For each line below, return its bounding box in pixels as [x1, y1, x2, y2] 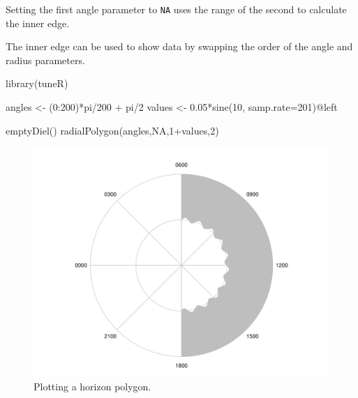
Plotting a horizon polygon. [33, 379, 151, 394]
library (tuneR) [6, 76, 68, 91]
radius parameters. [6, 52, 85, 67]
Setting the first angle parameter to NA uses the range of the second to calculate [6, 2, 347, 16]
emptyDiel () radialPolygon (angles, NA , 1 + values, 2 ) [6, 123, 219, 137]
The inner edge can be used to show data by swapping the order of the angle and [6, 39, 353, 54]
